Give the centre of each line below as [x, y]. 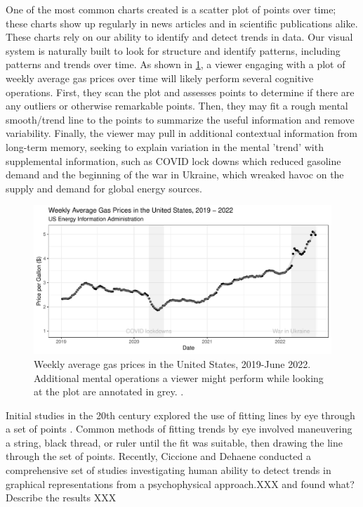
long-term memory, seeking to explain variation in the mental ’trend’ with [165, 146]
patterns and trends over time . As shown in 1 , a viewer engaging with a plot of [176, 64]
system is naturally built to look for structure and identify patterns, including [173, 50]
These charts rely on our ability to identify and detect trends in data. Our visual [179, 37]
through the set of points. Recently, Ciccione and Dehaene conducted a [158, 456]
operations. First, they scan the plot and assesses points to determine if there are [180, 92]
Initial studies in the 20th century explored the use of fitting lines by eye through [180, 415]
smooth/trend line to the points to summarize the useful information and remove [180, 119]
